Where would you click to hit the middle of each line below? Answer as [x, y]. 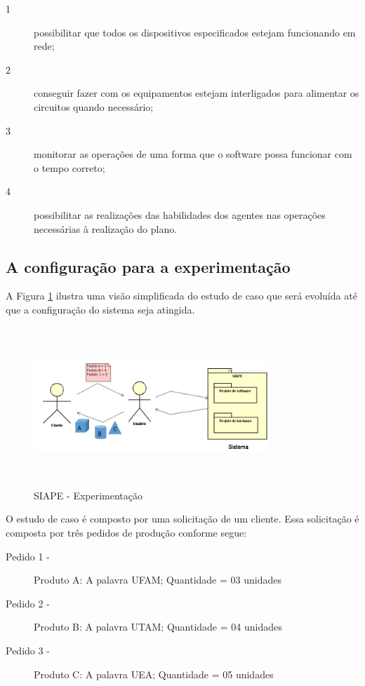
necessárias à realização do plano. [106, 228]
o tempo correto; [69, 167]
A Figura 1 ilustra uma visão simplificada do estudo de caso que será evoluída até [181, 296]
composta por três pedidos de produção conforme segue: [126, 533]
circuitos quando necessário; [94, 106]
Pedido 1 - [28, 556]
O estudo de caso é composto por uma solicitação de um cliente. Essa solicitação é [182, 519]
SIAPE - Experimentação [88, 495]
